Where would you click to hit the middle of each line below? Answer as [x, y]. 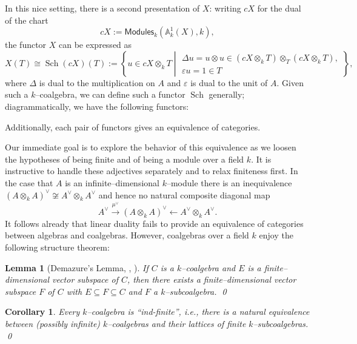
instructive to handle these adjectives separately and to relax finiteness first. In [152, 171]
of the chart [27, 20]
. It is [261, 159]
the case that [29, 182]
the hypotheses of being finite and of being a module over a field [125, 159]
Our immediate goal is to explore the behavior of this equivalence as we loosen [151, 147]
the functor [26, 45]
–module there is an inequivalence [229, 182]
